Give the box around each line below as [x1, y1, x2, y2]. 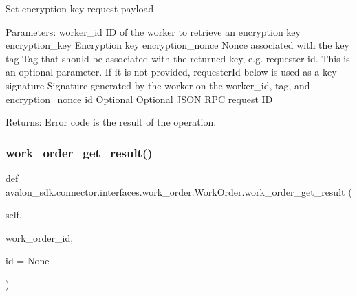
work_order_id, [6, 230, 74, 244]
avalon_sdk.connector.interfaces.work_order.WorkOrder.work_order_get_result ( [6, 184, 352, 198]
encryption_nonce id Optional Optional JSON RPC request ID [6, 91, 273, 106]
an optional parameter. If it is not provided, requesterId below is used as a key [6, 65, 337, 79]
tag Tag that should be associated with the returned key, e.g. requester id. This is [6, 51, 350, 65]
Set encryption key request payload [6, 1, 154, 15]
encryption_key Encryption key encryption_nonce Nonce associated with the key [6, 38, 349, 52]
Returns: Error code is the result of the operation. [6, 115, 217, 129]
